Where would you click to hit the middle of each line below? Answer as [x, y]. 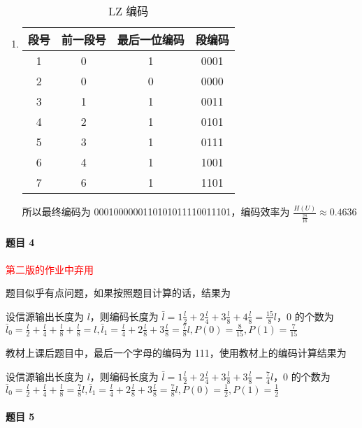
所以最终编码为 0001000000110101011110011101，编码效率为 [156, 212]
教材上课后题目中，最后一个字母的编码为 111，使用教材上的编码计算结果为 [176, 353]
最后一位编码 [151, 40]
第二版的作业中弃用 [50, 269]
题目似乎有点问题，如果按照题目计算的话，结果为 [118, 293]
